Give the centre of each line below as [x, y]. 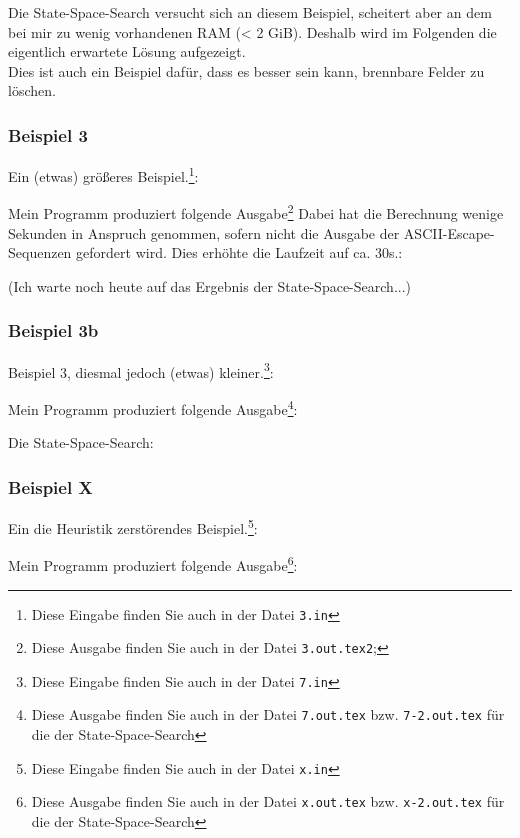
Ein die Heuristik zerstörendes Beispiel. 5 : [133, 526]
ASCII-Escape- [449, 232]
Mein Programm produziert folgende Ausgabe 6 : [153, 563]
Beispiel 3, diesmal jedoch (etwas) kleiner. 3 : [141, 370]
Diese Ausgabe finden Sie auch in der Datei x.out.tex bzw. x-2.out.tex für [268, 801]
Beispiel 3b [53, 330]
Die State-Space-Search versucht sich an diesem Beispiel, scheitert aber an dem [250, 12]
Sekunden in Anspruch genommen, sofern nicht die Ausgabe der [204, 232]
